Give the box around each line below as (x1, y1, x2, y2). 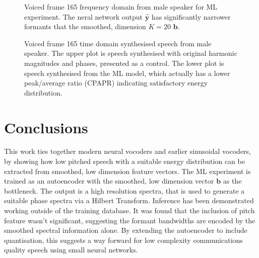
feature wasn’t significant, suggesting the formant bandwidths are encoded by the (4, 215, 255, 225)
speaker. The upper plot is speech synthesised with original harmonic (24, 48, 237, 58)
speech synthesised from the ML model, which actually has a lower (24, 67, 230, 78)
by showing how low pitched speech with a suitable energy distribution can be (4, 156, 245, 166)
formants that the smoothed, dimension (24, 21, 146, 32)
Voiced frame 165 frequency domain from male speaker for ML (24, 2, 218, 12)
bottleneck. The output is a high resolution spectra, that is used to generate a (4, 185, 245, 196)
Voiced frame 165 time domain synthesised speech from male (24, 38, 212, 48)
